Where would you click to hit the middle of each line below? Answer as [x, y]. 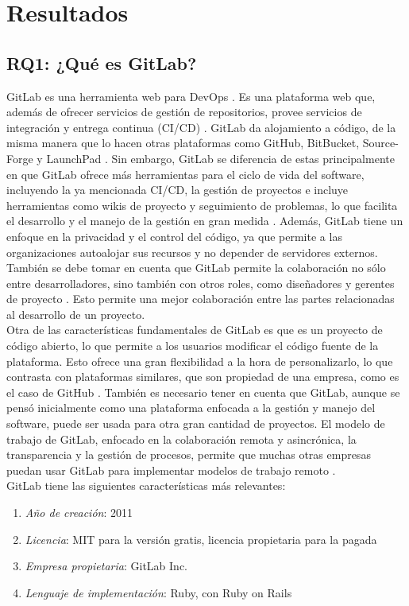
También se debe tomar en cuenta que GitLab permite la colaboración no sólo [196, 268]
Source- [380, 143]
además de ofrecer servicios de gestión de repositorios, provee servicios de [184, 112]
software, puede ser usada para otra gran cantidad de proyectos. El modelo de [196, 423]
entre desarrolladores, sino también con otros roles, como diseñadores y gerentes [201, 283]
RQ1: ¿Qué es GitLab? [102, 62]
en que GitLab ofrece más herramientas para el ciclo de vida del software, [185, 174]
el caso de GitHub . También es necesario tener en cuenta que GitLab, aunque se [203, 392]
